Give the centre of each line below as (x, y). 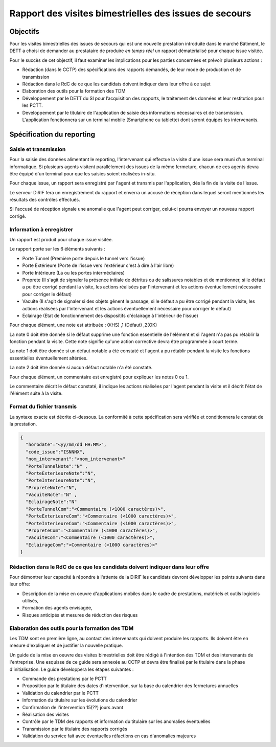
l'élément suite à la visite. (36, 393)
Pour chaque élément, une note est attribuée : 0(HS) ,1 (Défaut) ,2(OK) (83, 325)
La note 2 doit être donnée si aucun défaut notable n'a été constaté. (81, 368)
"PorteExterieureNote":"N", (61, 473)
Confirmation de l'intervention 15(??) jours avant (73, 707)
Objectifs (25, 31)
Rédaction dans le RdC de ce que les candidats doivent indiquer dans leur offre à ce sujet (116, 84)
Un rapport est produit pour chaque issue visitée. (61, 240)
